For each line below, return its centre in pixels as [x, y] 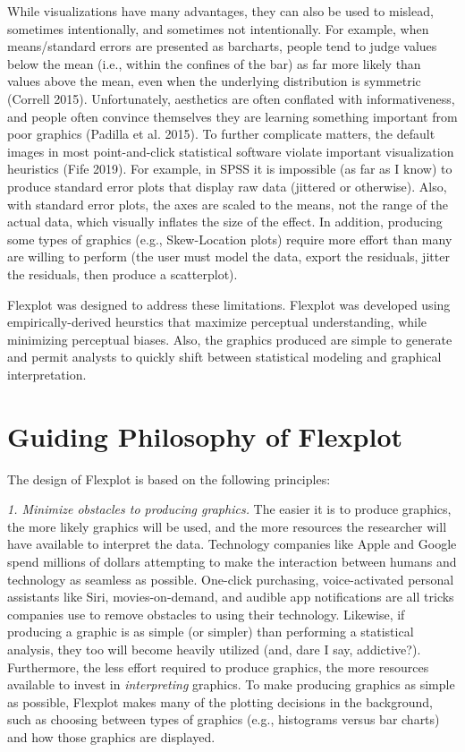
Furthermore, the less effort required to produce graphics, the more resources [218, 667]
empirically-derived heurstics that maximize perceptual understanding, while [217, 322]
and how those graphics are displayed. [111, 736]
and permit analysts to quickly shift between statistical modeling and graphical [224, 357]
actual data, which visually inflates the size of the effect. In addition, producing [225, 222]
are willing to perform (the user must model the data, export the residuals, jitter [228, 256]
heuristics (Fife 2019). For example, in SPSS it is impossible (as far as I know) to [230, 169]
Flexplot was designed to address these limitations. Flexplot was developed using [229, 304]
